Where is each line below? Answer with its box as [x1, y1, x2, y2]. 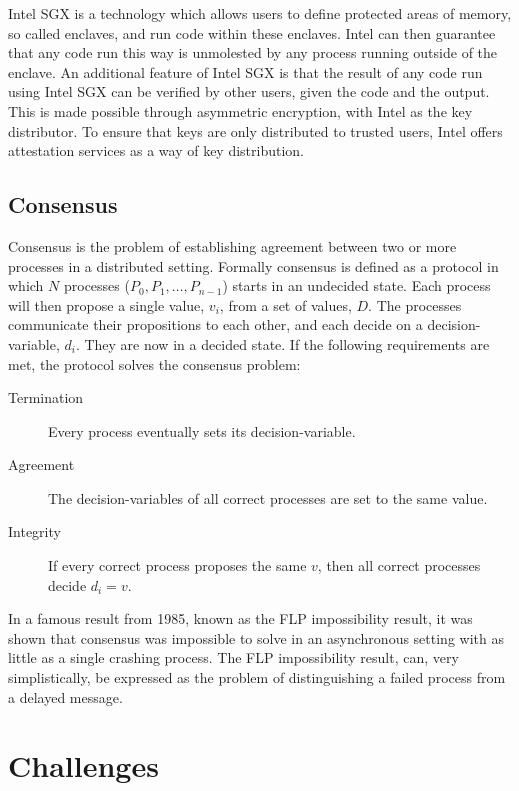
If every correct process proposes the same [48, 555, 307, 576]
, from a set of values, [219, 294, 352, 315]
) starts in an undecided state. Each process [222, 275, 491, 296]
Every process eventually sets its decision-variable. [48, 420, 356, 441]
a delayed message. [8, 686, 123, 707]
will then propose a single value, [8, 294, 205, 315]
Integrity [8, 521, 61, 542]
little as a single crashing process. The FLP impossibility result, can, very [8, 647, 459, 668]
